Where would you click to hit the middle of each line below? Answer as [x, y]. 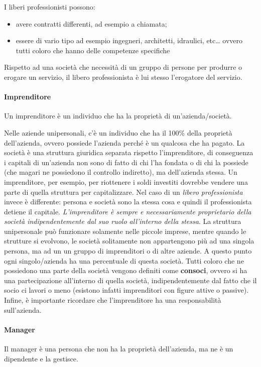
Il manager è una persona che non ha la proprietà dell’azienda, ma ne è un [119, 349]
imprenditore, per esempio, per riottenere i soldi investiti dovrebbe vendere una [126, 181]
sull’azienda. [23, 310]
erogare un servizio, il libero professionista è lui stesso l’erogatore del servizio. [123, 77]
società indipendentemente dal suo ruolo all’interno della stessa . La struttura [123, 221]
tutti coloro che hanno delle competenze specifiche [93, 50]
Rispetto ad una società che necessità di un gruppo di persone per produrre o [123, 67]
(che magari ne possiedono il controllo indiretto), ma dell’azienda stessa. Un [121, 172]
